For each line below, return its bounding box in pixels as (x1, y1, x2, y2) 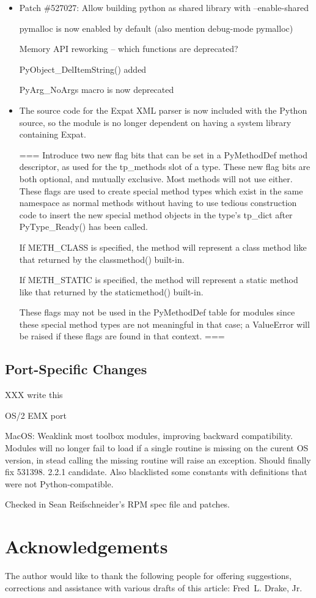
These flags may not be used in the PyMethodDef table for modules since (19, 306, 295, 319)
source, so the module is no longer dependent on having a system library (19, 116, 292, 128)
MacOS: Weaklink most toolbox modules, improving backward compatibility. (5, 429, 293, 442)
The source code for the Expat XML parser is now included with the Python (19, 103, 307, 116)
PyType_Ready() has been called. (19, 220, 148, 233)
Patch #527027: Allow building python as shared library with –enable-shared (19, 1, 309, 13)
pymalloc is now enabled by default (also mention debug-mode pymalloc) (19, 21, 293, 34)
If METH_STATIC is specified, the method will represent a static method (19, 273, 298, 286)
